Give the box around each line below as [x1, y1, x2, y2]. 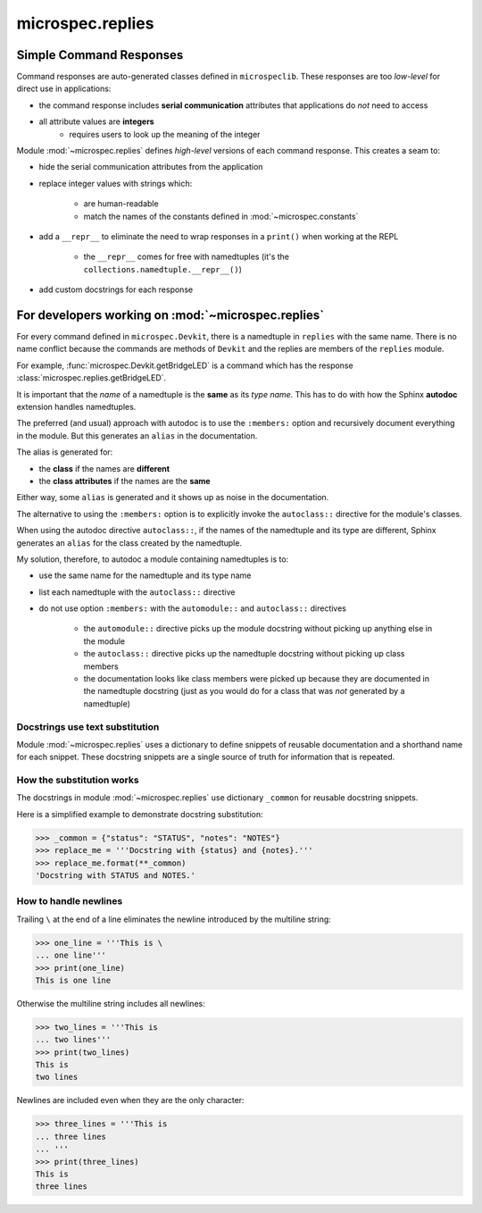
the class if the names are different [38, 463, 170, 473]
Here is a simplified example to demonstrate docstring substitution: [16, 808, 263, 819]
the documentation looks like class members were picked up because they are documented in [83, 673, 430, 684]
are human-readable [83, 198, 160, 209]
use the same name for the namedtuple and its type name [38, 570, 252, 581]
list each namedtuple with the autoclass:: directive [38, 586, 236, 598]
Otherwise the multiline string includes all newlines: [16, 998, 205, 1008]
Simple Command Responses [16, 47, 184, 63]
